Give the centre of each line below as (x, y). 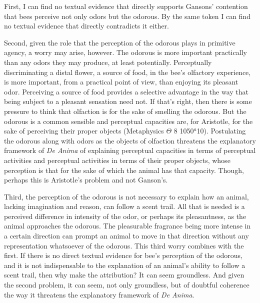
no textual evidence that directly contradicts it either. (86, 26)
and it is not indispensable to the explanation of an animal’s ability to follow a (125, 265)
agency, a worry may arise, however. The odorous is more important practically (125, 52)
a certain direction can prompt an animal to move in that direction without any (126, 236)
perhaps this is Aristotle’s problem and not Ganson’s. (86, 180)
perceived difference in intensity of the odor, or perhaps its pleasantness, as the (125, 216)
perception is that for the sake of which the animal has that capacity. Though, (124, 170)
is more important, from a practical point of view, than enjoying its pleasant (121, 82)
